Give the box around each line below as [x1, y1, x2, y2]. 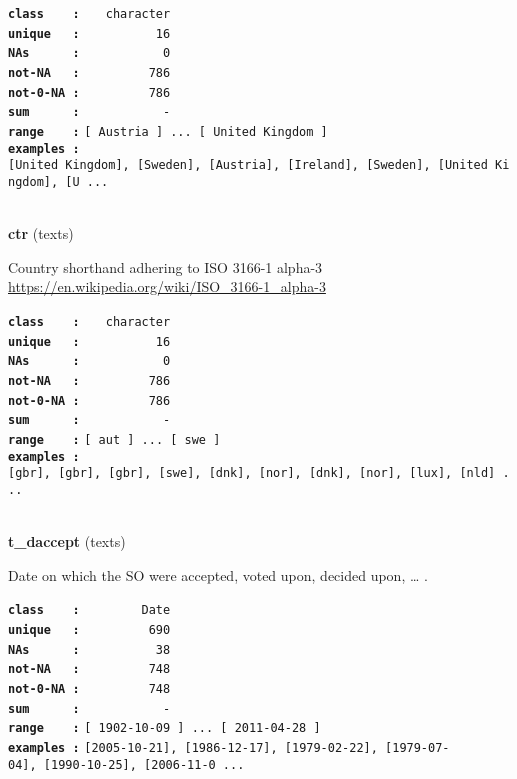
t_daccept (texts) [8, 531, 126, 552]
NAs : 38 [8, 642, 171, 657]
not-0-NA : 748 [8, 681, 171, 696]
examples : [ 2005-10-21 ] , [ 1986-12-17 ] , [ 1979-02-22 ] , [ [8, 740, 393, 755]
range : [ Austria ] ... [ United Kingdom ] [8, 124, 328, 139]
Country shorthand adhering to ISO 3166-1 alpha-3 [8, 256, 323, 277]
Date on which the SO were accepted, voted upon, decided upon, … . [8, 564, 428, 585]
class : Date [8, 603, 171, 618]
